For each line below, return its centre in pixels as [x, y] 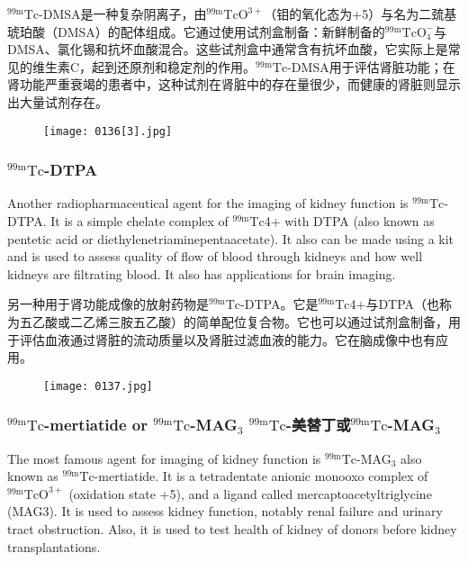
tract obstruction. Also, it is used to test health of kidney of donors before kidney [232, 529]
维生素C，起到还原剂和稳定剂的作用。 [144, 66]
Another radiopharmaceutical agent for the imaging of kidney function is [208, 203]
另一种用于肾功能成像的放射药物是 [108, 304]
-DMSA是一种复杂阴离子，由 [123, 14]
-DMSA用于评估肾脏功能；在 [371, 66]
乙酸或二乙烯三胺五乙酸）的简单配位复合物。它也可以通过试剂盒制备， [240, 322]
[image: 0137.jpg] [98, 386]
